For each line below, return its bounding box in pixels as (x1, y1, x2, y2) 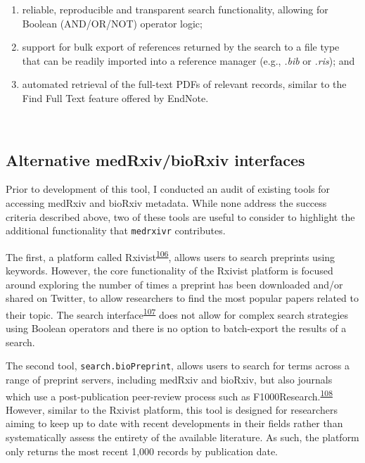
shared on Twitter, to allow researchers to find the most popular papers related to (6, 291, 359, 305)
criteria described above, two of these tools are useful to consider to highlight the (6, 209, 355, 224)
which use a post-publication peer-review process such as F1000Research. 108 (6, 386, 333, 403)
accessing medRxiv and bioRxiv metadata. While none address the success (6, 195, 327, 210)
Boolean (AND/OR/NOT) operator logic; (22, 15, 203, 30)
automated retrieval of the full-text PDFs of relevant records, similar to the (22, 77, 347, 91)
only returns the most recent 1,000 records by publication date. (6, 443, 278, 458)
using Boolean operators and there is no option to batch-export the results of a (6, 321, 347, 336)
